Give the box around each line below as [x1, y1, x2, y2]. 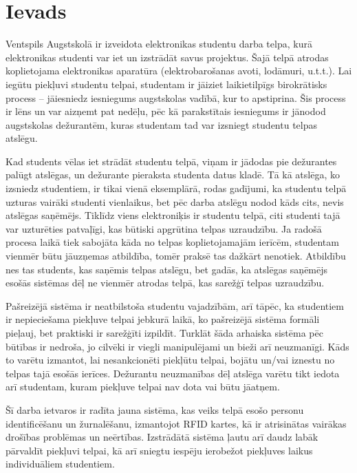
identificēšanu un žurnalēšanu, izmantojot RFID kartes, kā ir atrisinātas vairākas [6, 416, 347, 430]
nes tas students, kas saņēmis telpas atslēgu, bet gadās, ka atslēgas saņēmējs [6, 262, 328, 276]
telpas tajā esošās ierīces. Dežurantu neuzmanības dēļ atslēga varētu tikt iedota [6, 366, 340, 380]
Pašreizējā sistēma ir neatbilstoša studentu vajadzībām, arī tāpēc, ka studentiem [6, 298, 344, 313]
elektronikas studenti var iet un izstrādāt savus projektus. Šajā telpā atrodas [6, 50, 329, 64]
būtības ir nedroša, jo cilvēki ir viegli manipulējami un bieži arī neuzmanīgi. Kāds [6, 339, 349, 353]
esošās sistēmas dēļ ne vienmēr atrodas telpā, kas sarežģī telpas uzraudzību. [6, 275, 325, 290]
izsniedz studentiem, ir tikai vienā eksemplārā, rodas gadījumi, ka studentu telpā [6, 181, 347, 196]
